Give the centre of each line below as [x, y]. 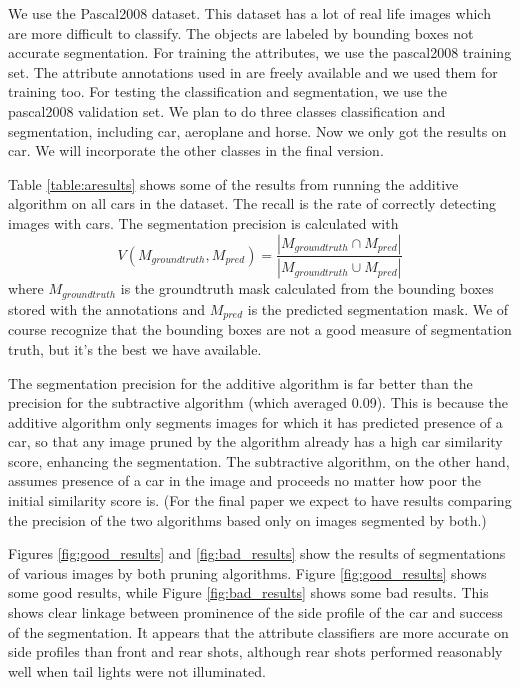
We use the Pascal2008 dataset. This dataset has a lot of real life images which [249, 13]
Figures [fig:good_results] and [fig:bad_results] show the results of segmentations [257, 553]
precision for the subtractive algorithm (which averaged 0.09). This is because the [258, 402]
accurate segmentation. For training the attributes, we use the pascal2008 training [260, 52]
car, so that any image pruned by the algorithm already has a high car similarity [255, 441]
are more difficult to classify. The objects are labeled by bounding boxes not [241, 32]
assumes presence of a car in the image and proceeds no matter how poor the [245, 480]
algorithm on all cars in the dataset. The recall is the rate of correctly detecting [252, 203]
